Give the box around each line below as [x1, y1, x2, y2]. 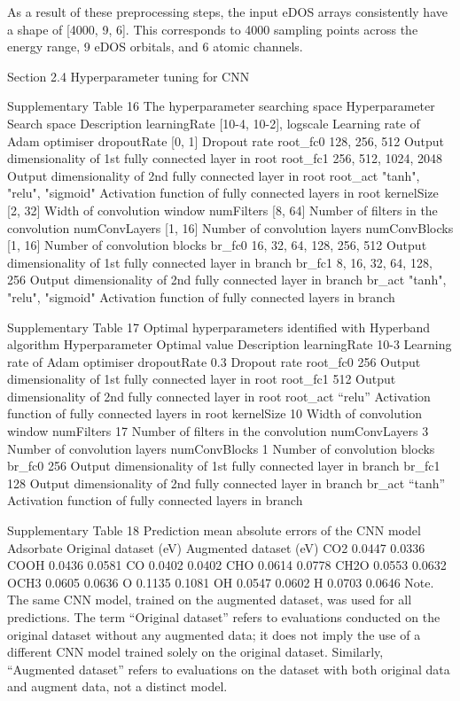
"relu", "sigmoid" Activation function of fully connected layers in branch [7, 287, 395, 306]
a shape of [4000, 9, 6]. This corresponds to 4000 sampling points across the [7, 19, 418, 38]
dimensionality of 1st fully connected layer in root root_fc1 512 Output [7, 370, 396, 388]
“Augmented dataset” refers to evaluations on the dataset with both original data [7, 659, 450, 678]
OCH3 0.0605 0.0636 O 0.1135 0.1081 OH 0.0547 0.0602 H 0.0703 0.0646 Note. [7, 572, 434, 591]
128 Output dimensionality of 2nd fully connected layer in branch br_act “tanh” [7, 473, 446, 492]
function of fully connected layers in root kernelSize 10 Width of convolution [7, 404, 423, 423]
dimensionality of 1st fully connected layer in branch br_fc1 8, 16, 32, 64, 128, [7, 253, 433, 271]
